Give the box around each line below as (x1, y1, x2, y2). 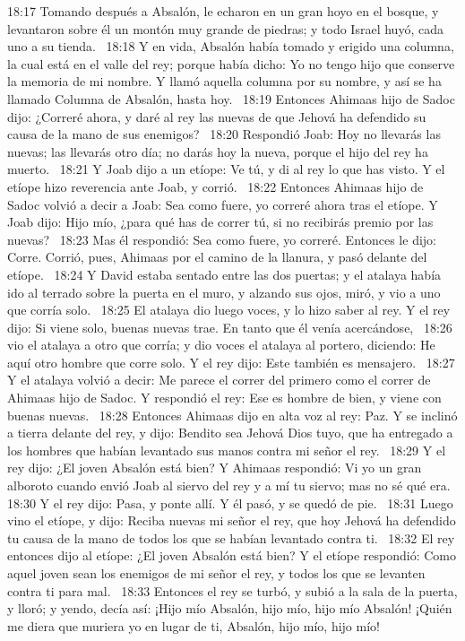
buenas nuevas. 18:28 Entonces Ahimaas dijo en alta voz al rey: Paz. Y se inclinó (7, 405, 458, 424)
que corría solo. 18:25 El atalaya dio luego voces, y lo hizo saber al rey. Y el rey (7, 300, 451, 319)
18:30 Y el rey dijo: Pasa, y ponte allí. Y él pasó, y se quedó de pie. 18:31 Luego (7, 493, 453, 512)
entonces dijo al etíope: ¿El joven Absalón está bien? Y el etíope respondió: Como (7, 546, 457, 565)
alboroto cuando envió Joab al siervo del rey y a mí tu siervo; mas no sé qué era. (7, 476, 451, 495)
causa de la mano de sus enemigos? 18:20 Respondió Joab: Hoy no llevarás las (7, 125, 441, 143)
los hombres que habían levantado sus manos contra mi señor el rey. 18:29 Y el (7, 440, 446, 459)
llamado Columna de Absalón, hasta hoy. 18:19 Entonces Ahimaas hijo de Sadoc (7, 89, 455, 108)
